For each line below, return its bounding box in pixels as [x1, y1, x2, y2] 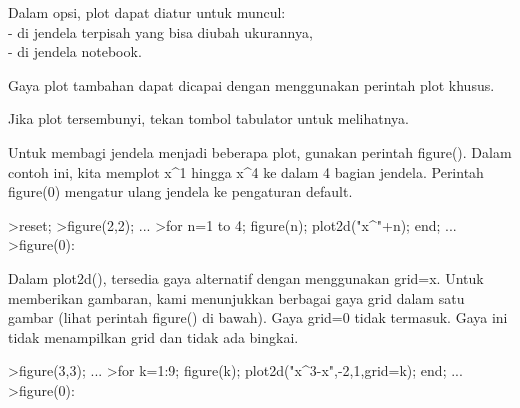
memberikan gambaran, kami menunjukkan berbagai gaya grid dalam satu [8, 287, 465, 308]
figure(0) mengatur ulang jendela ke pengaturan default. [8, 181, 353, 202]
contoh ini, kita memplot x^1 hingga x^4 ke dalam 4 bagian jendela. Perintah [8, 161, 484, 182]
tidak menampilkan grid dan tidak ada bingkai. [8, 326, 299, 347]
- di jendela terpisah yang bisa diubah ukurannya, [8, 21, 313, 42]
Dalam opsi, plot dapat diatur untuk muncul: [8, 2, 286, 22]
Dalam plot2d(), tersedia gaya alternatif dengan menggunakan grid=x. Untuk [8, 267, 484, 288]
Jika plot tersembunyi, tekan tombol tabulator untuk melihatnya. [8, 108, 409, 129]
